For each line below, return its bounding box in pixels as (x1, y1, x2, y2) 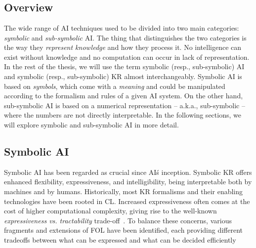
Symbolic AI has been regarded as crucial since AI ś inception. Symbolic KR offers (4, 166, 252, 177)
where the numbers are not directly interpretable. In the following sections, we (4, 110, 241, 120)
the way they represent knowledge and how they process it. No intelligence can (4, 42, 242, 52)
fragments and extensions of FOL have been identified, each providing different (4, 225, 243, 235)
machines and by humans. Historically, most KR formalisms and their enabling (4, 186, 243, 196)
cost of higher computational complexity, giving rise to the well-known (4, 206, 217, 216)
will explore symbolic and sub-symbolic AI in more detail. (4, 119, 179, 129)
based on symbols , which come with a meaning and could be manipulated (4, 81, 225, 91)
